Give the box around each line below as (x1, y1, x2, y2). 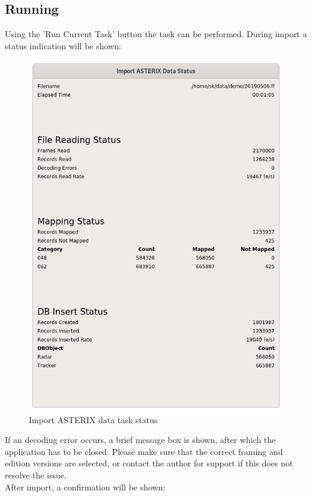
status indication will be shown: (5, 39, 121, 52)
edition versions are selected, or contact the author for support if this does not (5, 457, 293, 469)
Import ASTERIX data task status (29, 413, 158, 426)
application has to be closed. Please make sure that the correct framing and (5, 445, 283, 457)
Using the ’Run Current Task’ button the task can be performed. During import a (5, 28, 307, 40)
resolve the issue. (5, 469, 67, 481)
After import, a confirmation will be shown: (5, 480, 166, 493)
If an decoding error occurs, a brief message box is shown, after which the (5, 433, 276, 446)
